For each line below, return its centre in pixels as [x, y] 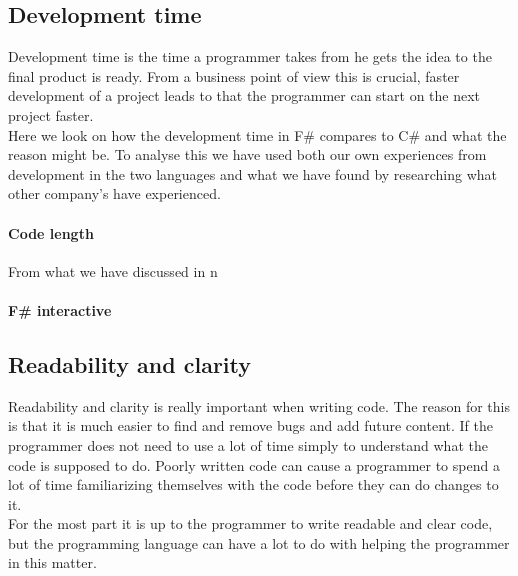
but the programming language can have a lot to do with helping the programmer [259, 542]
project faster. [51, 114]
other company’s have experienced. [114, 193]
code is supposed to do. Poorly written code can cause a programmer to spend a [254, 464]
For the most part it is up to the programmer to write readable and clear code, [250, 523]
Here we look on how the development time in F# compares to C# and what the [257, 134]
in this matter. [52, 562]
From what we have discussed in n [113, 270]
